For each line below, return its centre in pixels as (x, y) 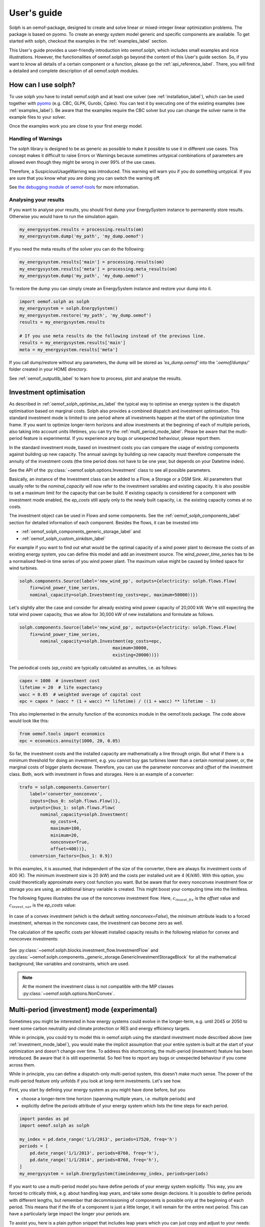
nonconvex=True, (70, 842)
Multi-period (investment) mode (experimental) (83, 1010)
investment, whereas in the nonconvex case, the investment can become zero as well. (96, 923)
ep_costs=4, (65, 821)
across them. (22, 1065)
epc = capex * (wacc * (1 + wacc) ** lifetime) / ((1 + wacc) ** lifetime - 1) (118, 701)
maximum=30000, (131, 648)
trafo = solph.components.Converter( (65, 787)
